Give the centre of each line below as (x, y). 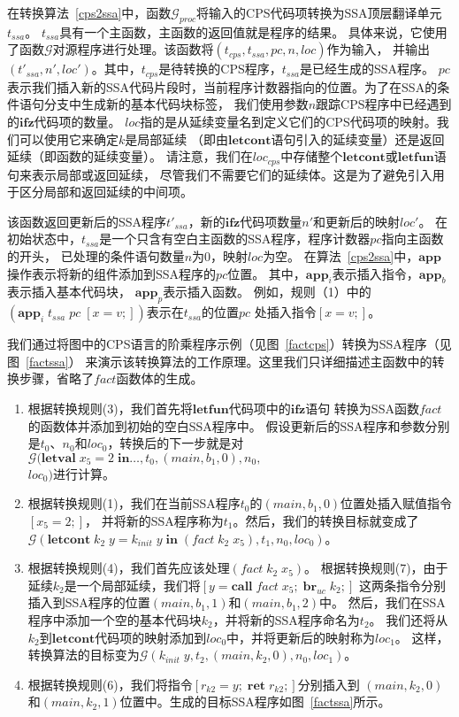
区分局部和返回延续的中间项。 (106, 192)
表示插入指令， (375, 273)
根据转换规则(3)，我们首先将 (110, 409)
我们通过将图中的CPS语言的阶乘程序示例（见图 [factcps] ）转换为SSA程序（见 (229, 344)
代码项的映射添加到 (151, 637)
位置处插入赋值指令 (397, 503)
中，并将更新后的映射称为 (301, 637)
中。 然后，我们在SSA (382, 602)
